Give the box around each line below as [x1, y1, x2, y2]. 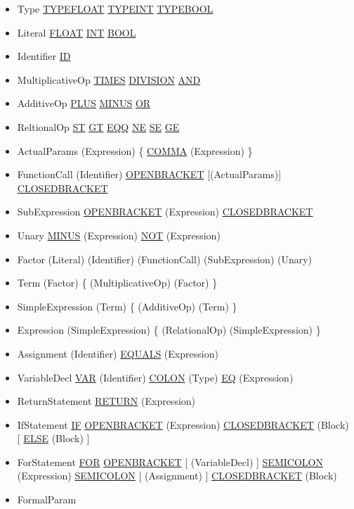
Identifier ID [17, 49, 71, 63]
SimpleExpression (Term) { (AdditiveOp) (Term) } [17, 299, 237, 313]
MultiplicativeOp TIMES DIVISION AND [17, 72, 201, 87]
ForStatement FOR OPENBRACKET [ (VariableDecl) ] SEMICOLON [17, 454, 323, 469]
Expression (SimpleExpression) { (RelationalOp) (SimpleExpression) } [17, 322, 321, 337]
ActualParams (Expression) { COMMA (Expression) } [17, 143, 253, 158]
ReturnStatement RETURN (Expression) [17, 394, 196, 408]
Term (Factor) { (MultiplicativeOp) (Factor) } [17, 275, 218, 290]
